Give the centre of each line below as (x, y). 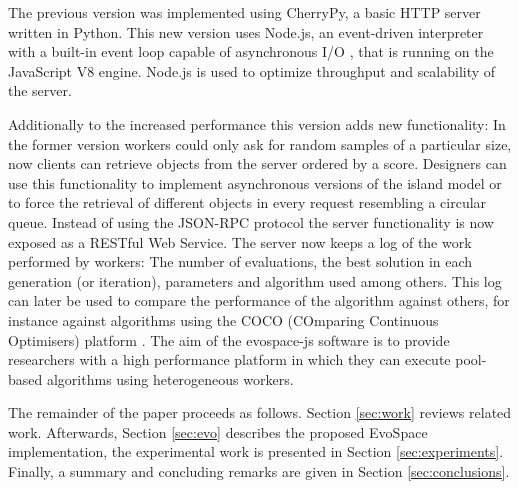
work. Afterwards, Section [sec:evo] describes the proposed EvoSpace (218, 431)
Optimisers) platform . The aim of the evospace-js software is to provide (229, 339)
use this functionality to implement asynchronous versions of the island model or (255, 182)
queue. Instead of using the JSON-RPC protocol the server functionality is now (251, 221)
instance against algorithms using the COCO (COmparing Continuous (223, 319)
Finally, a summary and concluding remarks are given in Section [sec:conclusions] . (259, 471)
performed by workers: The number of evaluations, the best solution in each (240, 261)
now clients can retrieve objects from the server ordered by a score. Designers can (257, 163)
